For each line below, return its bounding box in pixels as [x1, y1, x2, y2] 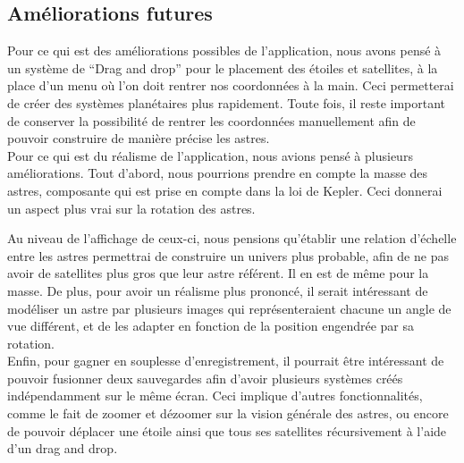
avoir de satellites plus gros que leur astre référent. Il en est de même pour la [7, 264, 429, 282]
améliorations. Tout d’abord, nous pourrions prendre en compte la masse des [7, 164, 428, 182]
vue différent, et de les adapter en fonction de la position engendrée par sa [7, 316, 414, 335]
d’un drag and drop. [7, 439, 118, 458]
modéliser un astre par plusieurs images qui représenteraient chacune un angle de [7, 299, 451, 317]
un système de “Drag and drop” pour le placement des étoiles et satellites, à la [7, 58, 438, 77]
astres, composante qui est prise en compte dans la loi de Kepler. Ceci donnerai [7, 181, 443, 199]
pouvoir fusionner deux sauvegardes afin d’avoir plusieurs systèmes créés [7, 368, 403, 387]
